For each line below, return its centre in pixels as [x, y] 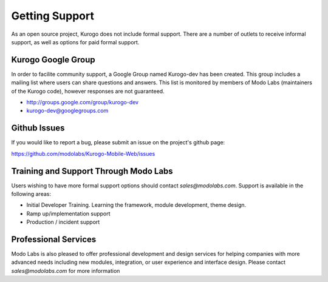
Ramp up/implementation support [68, 213]
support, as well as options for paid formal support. [75, 42]
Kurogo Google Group [53, 60]
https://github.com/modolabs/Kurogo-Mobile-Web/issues [83, 153]
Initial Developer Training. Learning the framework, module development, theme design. [136, 205]
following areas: [31, 194]
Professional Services [54, 239]
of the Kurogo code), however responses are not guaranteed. [88, 91]
